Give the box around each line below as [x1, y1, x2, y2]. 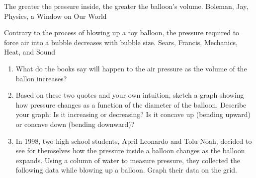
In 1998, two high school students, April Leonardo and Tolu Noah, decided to [15, 135, 252, 146]
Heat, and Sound [4, 47, 56, 57]
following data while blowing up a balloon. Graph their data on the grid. [15, 165, 237, 175]
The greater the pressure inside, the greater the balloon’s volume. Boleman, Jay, [4, 1, 249, 11]
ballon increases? [15, 73, 67, 83]
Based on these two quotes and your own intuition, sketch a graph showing [15, 90, 244, 100]
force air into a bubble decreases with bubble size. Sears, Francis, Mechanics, [4, 37, 238, 47]
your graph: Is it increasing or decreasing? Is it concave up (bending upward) [15, 109, 251, 119]
